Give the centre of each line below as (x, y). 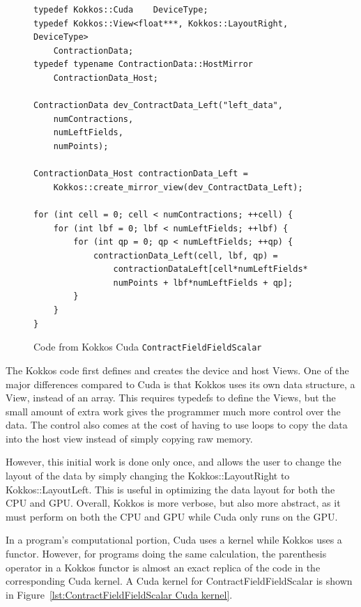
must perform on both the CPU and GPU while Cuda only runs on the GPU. (172, 516)
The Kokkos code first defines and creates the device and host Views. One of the (177, 370)
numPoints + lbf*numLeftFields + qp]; (203, 283)
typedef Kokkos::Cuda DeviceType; (121, 10)
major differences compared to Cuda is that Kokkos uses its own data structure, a (180, 384)
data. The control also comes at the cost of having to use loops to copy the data (177, 425)
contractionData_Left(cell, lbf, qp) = (185, 255)
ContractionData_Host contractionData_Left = (141, 174)
